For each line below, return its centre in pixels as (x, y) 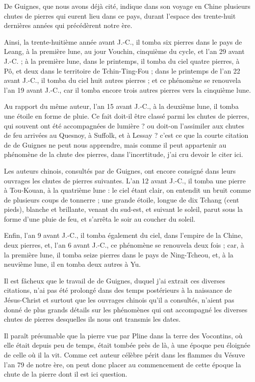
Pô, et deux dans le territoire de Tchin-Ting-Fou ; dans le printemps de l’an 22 (122, 70)
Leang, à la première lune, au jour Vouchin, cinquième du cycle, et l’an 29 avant (124, 51)
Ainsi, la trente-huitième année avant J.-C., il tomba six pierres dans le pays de (123, 41)
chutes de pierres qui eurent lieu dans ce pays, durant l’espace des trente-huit (120, 15)
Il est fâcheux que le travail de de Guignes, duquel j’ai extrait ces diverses (115, 280)
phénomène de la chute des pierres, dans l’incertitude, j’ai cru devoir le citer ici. (124, 154)
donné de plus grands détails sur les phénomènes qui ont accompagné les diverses (126, 309)
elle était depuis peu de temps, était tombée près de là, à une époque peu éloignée (127, 345)
